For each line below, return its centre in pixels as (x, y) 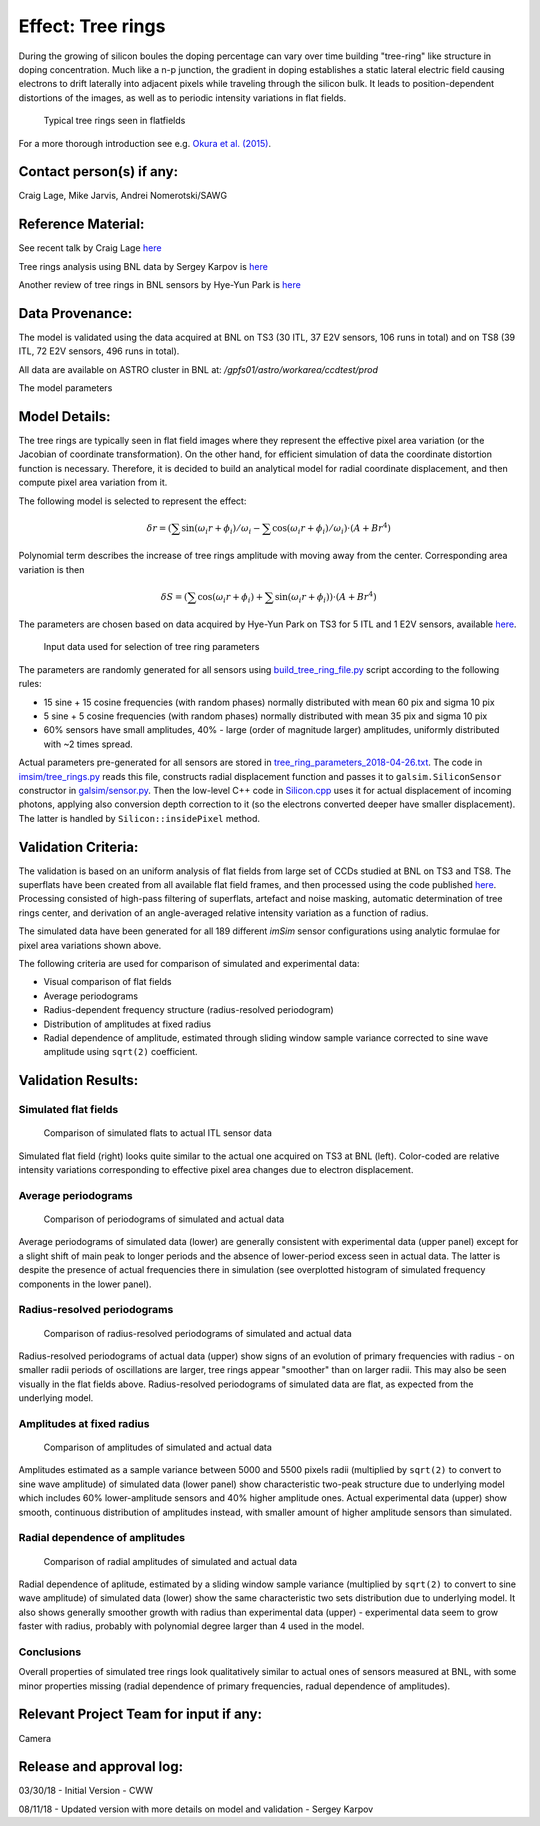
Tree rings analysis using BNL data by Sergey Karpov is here (143, 266)
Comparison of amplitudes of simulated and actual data (157, 1447)
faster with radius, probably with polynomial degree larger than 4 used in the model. (191, 1626)
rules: (30, 684)
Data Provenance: (75, 313)
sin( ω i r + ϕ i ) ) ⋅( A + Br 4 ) (325, 597)
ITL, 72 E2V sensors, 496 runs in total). (99, 351)
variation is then (51, 569)
